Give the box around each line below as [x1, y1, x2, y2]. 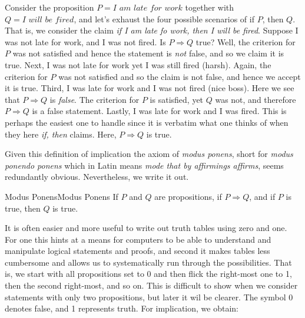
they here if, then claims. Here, [5, 128, 117, 140]
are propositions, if [154, 190, 222, 202]
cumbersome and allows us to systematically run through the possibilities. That [5, 256, 292, 268]
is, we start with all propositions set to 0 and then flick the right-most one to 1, [5, 267, 292, 280]
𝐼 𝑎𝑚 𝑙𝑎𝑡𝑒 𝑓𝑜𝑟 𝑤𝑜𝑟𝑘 [112, 4, 183, 12]
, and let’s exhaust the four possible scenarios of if [74, 12, 254, 25]
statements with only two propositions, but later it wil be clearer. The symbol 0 [5, 290, 293, 303]
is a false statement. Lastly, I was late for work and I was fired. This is [32, 105, 287, 117]
